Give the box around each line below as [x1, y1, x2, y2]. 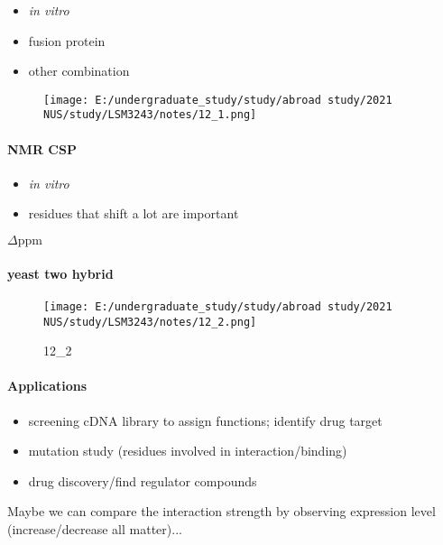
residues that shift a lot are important [28, 204, 239, 223]
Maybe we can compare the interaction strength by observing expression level [7, 502, 436, 521]
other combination [28, 61, 130, 80]
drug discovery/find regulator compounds [28, 471, 257, 490]
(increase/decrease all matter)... [7, 519, 182, 538]
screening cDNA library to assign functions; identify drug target [28, 411, 383, 430]
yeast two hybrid [7, 263, 114, 282]
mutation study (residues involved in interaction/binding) [28, 441, 347, 460]
